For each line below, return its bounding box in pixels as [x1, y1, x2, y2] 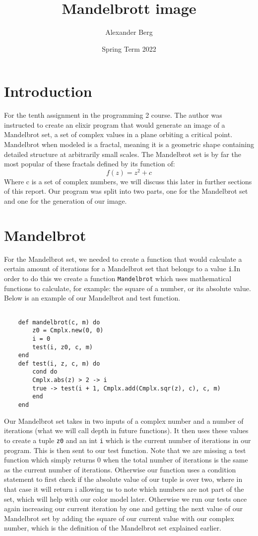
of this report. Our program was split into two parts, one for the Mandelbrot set [4, 186, 248, 196]
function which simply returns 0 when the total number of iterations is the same [4, 455, 248, 465]
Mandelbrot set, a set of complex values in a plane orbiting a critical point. [4, 129, 233, 140]
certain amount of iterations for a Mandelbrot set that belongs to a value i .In [4, 263, 241, 274]
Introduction [4, 81, 92, 101]
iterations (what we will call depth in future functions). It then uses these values [4, 425, 249, 436]
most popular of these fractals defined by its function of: [4, 158, 175, 169]
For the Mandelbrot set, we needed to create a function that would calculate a [4, 253, 242, 264]
